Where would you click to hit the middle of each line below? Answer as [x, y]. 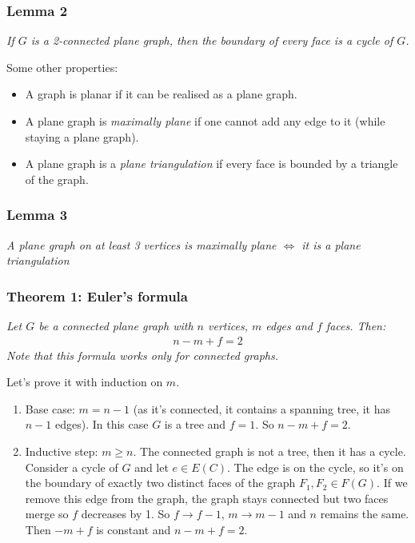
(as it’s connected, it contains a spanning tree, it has [261, 408]
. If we [392, 483]
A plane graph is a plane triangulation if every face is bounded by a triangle [211, 164]
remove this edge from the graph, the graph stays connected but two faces [207, 498]
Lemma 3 [37, 215]
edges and [289, 325]
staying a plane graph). [82, 136]
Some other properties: [62, 67]
